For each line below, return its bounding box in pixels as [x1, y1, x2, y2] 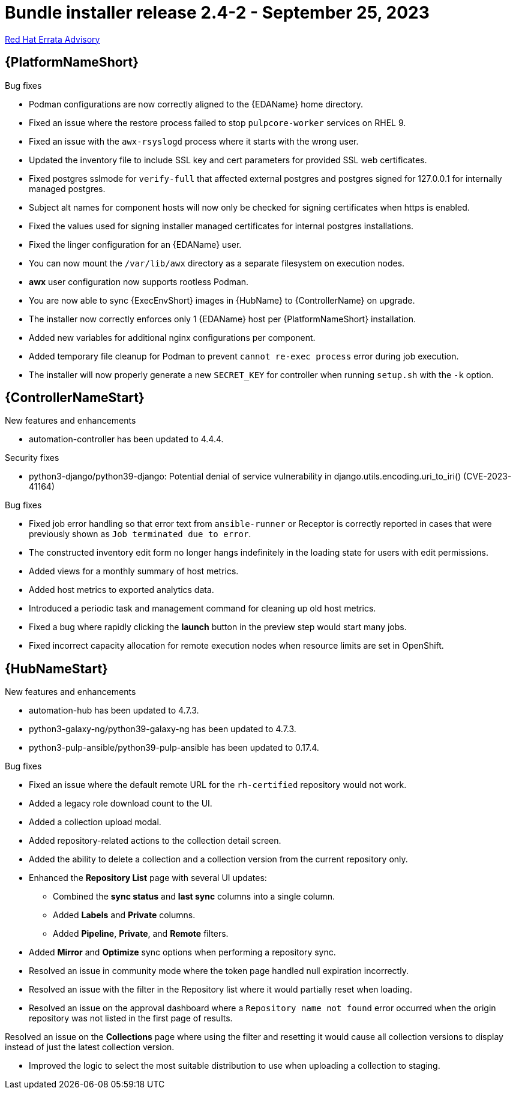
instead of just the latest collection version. [5, 1042, 175, 1053]
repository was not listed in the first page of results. [29, 1013, 233, 1024]
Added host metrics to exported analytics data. [29, 585, 214, 595]
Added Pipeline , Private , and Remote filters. [53, 928, 229, 939]
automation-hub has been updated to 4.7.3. [29, 705, 199, 716]
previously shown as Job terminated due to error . [29, 529, 251, 539]
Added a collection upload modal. [29, 817, 161, 828]
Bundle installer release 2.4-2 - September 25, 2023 [5, 2, 430, 23]
